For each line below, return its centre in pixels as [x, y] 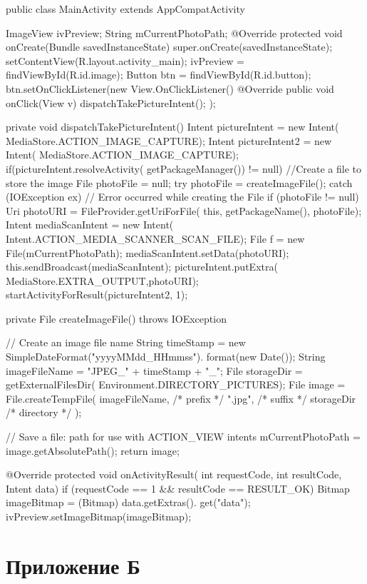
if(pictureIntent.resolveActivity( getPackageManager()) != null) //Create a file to [183, 168]
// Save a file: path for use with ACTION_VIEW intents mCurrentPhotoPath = [183, 437]
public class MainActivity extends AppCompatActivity [125, 9]
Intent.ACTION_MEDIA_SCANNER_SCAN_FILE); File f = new [155, 238]
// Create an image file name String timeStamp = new [126, 342]
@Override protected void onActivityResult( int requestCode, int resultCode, [174, 474]
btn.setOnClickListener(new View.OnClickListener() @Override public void [170, 88]
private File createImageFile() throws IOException [116, 318]
